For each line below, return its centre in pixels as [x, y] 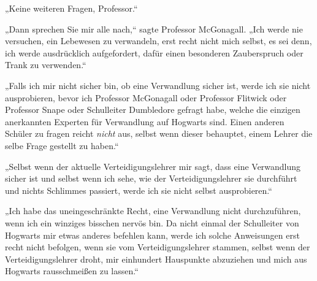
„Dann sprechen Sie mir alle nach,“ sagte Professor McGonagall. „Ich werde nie [154, 29]
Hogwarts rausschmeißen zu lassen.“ [72, 271]
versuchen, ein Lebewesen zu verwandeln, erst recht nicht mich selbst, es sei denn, [158, 41]
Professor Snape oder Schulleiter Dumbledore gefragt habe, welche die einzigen [153, 110]
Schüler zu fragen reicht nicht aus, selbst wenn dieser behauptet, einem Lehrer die [159, 133]
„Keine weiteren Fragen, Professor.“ [71, 8]
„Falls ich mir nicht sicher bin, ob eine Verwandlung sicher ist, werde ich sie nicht [158, 85]
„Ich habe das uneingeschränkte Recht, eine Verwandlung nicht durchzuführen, [153, 211]
